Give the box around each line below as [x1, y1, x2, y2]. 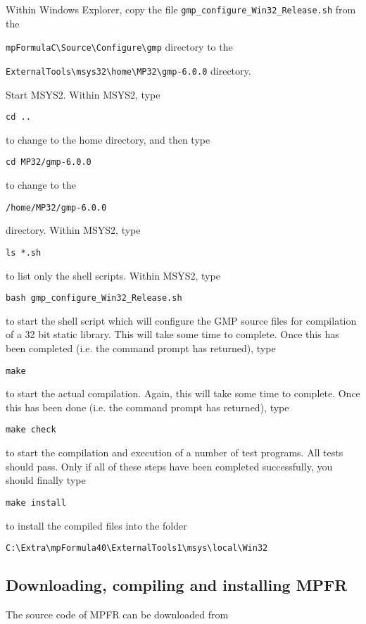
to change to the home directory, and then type [6, 132, 210, 146]
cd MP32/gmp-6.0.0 [6, 157, 91, 168]
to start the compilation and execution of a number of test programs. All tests [6, 445, 343, 460]
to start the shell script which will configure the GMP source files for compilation [6, 313, 357, 327]
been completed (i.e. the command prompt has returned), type [6, 341, 276, 355]
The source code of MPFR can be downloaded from [6, 606, 229, 621]
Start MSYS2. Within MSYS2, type [6, 87, 160, 101]
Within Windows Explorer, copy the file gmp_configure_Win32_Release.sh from [6, 2, 356, 16]
